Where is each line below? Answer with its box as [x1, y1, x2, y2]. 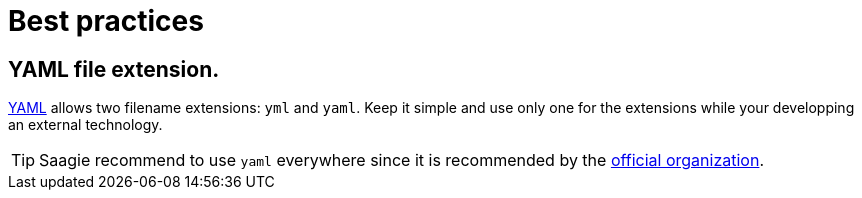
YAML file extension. [8, 56, 220, 82]
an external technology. [8, 116, 163, 134]
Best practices [8, 4, 204, 38]
